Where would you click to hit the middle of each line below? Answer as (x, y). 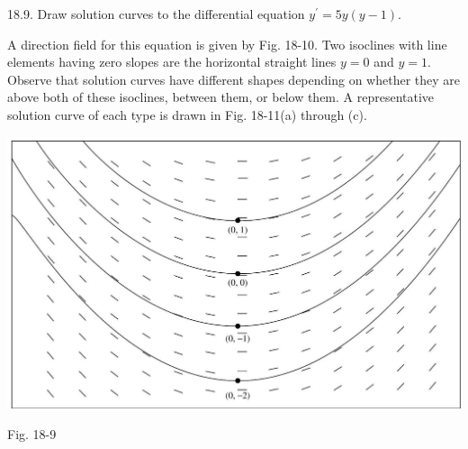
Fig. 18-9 (32, 433)
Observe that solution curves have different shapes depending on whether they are (234, 79)
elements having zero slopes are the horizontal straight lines (172, 62)
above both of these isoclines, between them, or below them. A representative (221, 97)
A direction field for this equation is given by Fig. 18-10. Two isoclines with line (227, 44)
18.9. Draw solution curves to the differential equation (156, 14)
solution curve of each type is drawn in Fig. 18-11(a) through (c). (187, 114)
